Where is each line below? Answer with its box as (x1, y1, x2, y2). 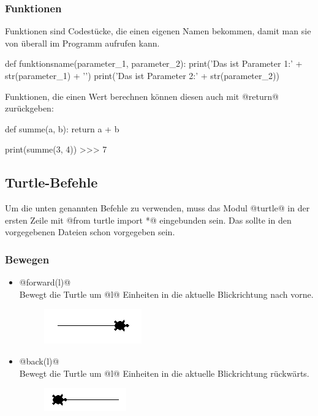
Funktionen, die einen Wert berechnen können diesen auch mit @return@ (5, 89, 279, 102)
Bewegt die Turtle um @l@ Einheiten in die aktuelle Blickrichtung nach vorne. (19, 287, 314, 300)
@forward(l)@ (19, 276, 71, 289)
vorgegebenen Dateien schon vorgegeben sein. (5, 225, 175, 238)
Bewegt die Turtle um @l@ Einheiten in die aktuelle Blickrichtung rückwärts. (19, 366, 309, 379)
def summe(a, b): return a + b (5, 122, 119, 135)
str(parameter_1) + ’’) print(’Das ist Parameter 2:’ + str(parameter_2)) (5, 69, 279, 81)
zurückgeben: (5, 102, 54, 115)
